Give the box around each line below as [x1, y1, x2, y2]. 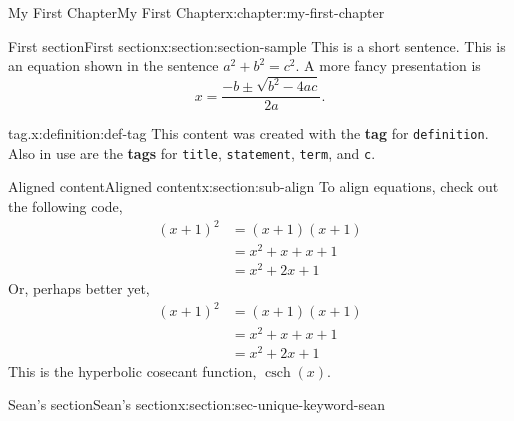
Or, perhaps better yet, [8, 278, 150, 299]
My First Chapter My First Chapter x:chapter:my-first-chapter [8, 2, 385, 22]
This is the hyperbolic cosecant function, [8, 360, 257, 381]
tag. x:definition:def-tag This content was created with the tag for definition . [8, 123, 489, 144]
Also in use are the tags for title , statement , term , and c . [8, 142, 376, 163]
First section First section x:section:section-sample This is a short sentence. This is [8, 35, 506, 56]
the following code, [8, 196, 123, 217]
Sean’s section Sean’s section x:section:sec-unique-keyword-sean [8, 394, 386, 415]
